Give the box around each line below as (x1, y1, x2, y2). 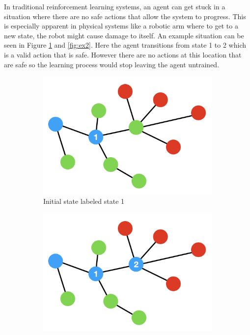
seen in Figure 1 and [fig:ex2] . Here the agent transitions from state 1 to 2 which (4, 40, 246, 50)
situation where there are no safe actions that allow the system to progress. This (4, 11, 246, 21)
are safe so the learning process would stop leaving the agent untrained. (4, 59, 220, 69)
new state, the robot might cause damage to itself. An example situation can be (4, 30, 244, 40)
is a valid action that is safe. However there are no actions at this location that (4, 49, 242, 59)
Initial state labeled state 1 (43, 196, 125, 206)
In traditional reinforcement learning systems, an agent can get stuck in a (4, 1, 225, 11)
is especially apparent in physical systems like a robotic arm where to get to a (4, 21, 238, 31)
